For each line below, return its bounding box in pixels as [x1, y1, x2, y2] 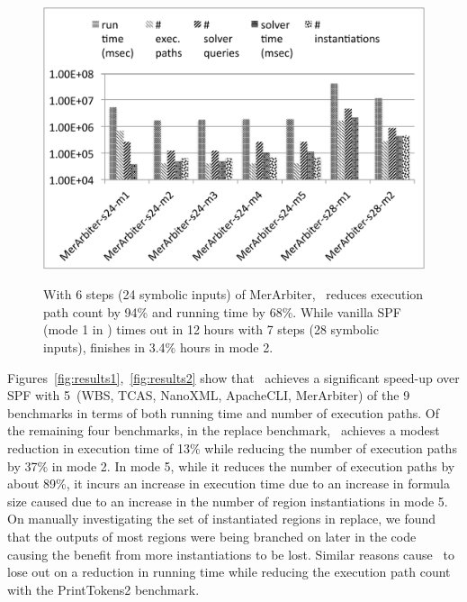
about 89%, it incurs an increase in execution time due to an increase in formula [7, 474, 450, 493]
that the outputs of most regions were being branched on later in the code [7, 526, 417, 545]
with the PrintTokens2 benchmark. [7, 579, 200, 598]
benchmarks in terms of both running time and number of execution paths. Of [7, 403, 439, 422]
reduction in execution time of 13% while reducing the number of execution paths [7, 439, 457, 458]
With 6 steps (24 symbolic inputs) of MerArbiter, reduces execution [43, 285, 424, 304]
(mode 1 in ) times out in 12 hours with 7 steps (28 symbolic [43, 320, 379, 339]
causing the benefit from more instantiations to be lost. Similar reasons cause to [7, 544, 454, 563]
